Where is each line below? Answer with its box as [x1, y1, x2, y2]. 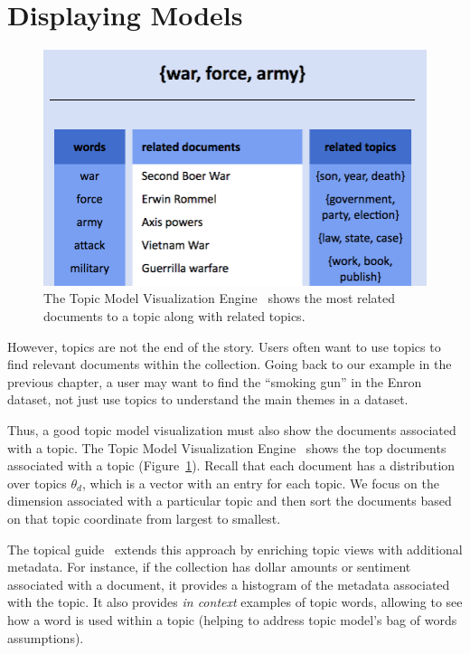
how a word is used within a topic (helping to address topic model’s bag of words [7, 610, 457, 629]
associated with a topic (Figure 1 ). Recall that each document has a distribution [7, 456, 456, 475]
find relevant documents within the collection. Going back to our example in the [7, 355, 452, 374]
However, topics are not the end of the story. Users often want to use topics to [7, 336, 441, 355]
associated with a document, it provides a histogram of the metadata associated [7, 574, 450, 593]
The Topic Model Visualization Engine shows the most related [43, 289, 396, 308]
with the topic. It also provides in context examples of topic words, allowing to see [7, 592, 463, 611]
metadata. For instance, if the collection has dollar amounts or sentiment [7, 557, 411, 576]
